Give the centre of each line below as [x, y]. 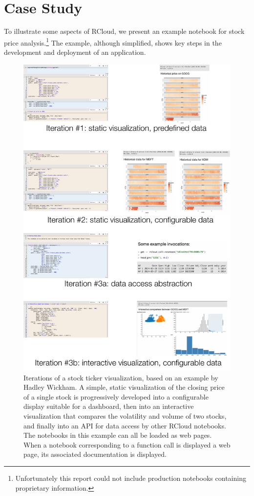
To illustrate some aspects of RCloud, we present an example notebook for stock [124, 31]
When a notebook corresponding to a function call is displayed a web [127, 444]
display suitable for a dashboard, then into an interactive [109, 406]
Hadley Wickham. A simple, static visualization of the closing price [124, 387]
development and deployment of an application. [75, 52]
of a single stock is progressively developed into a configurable [116, 396]
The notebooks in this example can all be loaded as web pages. [118, 435]
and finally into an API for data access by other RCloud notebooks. [125, 425]
